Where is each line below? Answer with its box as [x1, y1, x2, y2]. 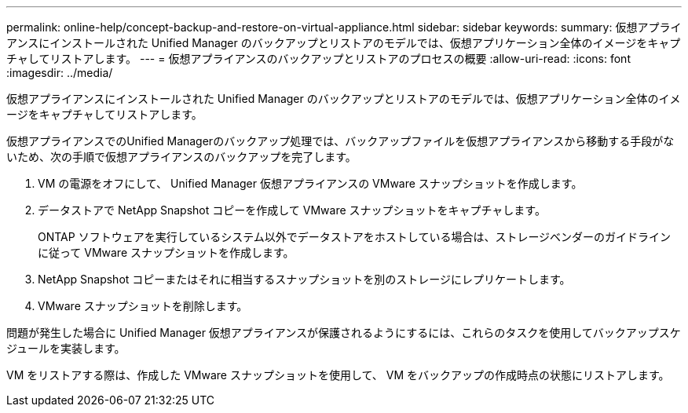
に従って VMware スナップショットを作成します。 [38, 246, 295, 259]
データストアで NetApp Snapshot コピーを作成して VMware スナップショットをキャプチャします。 [38, 203, 546, 217]
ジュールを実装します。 [6, 342, 126, 355]
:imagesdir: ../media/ [6, 66, 113, 79]
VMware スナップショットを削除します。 [38, 299, 248, 312]
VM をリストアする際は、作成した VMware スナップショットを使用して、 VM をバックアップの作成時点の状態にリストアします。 [6, 368, 670, 382]
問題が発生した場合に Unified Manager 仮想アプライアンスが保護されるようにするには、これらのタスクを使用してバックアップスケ [6, 326, 681, 339]
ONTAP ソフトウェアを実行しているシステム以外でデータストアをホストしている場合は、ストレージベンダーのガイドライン [38, 230, 672, 243]
